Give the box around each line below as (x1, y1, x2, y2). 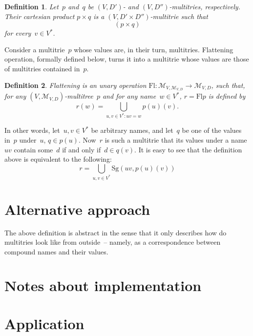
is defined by (208, 91, 246, 101)
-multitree (64, 91, 93, 101)
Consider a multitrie (4, 44, 65, 54)
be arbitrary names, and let (91, 125, 173, 135)
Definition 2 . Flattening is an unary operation (4, 80, 147, 90)
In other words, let (4, 125, 60, 135)
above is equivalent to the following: (4, 154, 112, 164)
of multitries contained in (4, 63, 80, 73)
